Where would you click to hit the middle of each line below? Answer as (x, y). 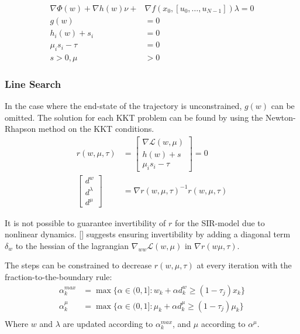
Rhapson (20, 129)
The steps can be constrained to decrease (78, 265)
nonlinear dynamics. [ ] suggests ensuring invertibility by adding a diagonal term (148, 234)
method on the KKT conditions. (96, 129)
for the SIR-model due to (220, 222)
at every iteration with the (244, 265)
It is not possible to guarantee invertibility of (85, 222)
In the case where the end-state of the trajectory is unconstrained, (123, 106)
